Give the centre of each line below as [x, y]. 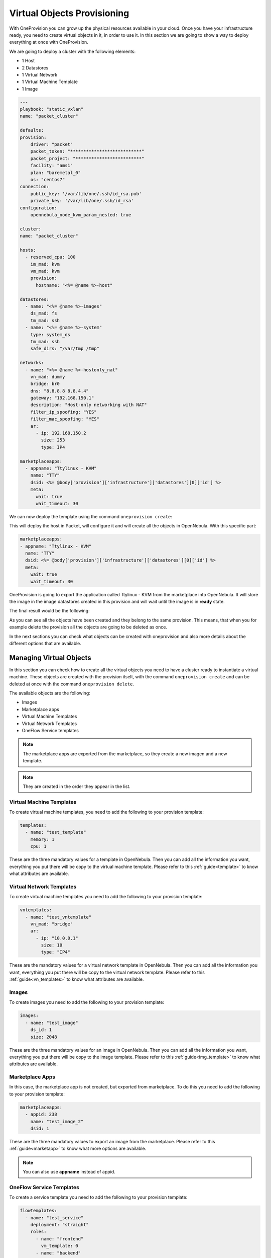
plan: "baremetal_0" [56, 173]
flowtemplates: [38, 1211]
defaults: [32, 130]
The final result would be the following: [49, 611]
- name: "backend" [58, 1253]
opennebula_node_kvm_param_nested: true [81, 215]
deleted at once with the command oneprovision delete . [72, 684]
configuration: [38, 208]
